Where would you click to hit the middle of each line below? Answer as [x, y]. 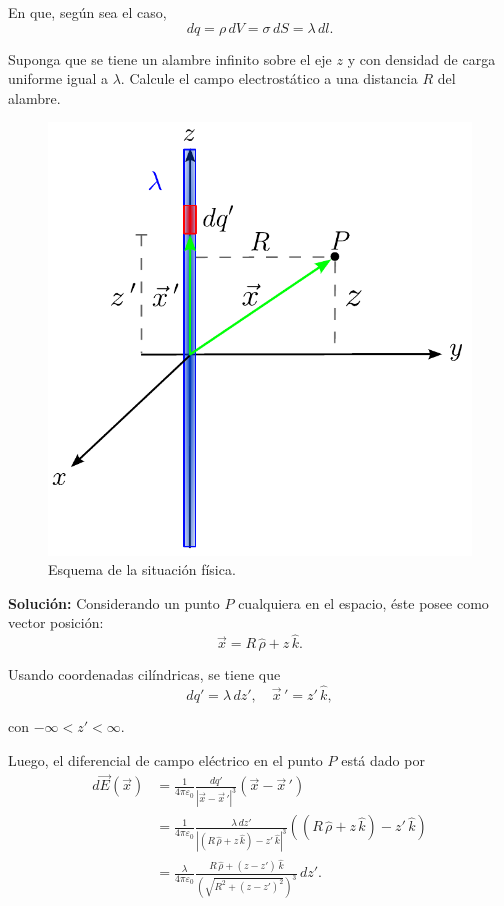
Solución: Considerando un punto [114, 602]
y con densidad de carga [421, 58]
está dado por [383, 759]
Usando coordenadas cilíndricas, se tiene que [144, 674]
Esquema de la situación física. [142, 569]
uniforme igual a [58, 78]
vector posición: [56, 622]
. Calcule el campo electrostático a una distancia [269, 78]
